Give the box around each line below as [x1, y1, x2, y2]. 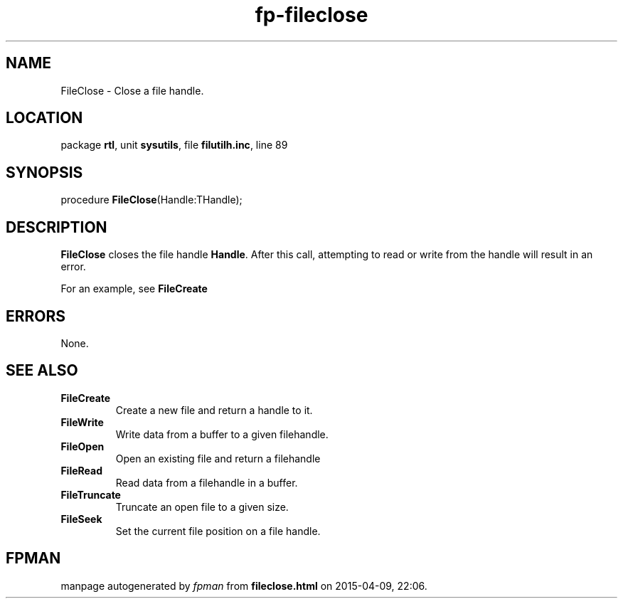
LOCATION [6, 109, 83, 127]
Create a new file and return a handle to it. [115, 403, 313, 416]
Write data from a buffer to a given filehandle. [115, 428, 329, 440]
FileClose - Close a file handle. [60, 84, 204, 97]
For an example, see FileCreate [60, 282, 208, 295]
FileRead [60, 464, 102, 477]
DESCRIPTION [6, 218, 107, 236]
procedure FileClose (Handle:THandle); [60, 194, 243, 206]
